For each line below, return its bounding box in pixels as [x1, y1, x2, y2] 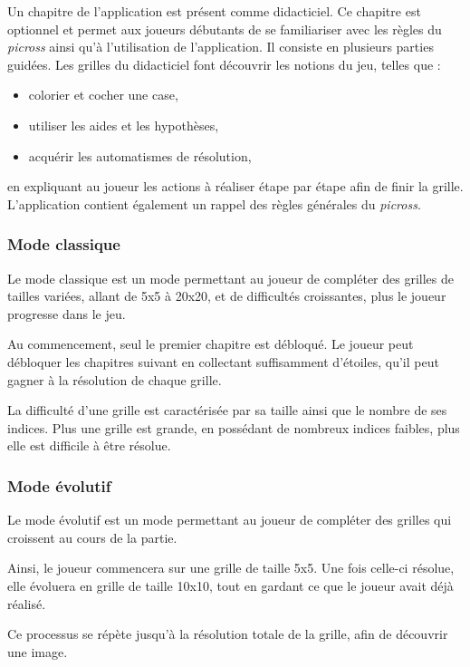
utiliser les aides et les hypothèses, [28, 115, 219, 134]
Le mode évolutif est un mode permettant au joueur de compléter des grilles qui [7, 510, 452, 529]
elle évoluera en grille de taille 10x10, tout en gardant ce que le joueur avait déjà [7, 575, 454, 594]
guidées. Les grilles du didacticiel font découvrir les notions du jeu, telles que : [7, 54, 441, 73]
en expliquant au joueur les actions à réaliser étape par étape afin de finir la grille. [7, 177, 464, 196]
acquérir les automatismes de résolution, [28, 146, 252, 165]
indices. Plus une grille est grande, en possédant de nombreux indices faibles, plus [7, 418, 460, 437]
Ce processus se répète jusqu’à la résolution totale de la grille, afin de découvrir [7, 624, 448, 643]
